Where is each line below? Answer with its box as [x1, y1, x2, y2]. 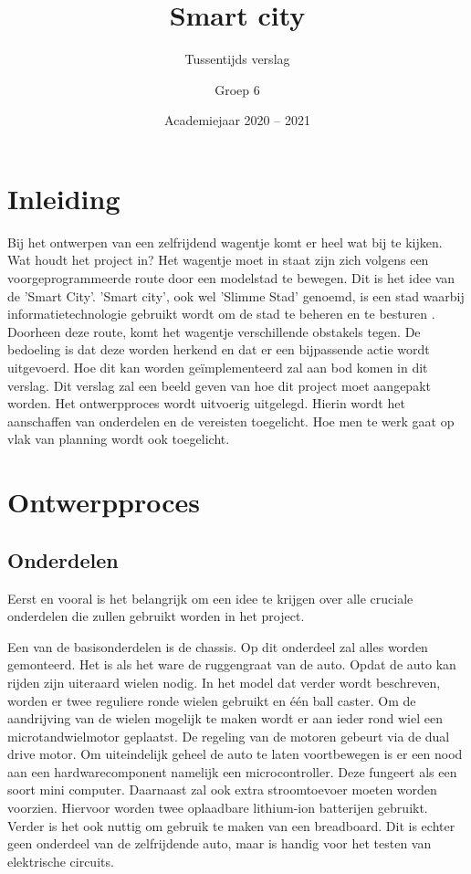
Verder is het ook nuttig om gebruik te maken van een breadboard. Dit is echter [7, 816, 455, 835]
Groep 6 [215, 79, 260, 99]
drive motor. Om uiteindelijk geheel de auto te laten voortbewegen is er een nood [7, 744, 463, 763]
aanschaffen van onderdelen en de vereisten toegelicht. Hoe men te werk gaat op [7, 411, 455, 430]
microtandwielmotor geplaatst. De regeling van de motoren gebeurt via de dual [7, 726, 450, 745]
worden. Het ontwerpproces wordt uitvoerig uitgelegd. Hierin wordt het [7, 394, 405, 413]
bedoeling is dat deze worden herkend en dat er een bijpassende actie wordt [7, 340, 430, 359]
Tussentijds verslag [184, 49, 290, 68]
